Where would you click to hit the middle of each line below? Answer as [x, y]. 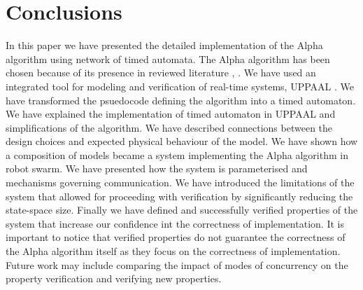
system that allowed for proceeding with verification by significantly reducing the [179, 196]
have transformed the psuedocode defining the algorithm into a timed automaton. [181, 100]
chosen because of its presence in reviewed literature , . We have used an [161, 72]
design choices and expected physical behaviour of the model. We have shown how [182, 141]
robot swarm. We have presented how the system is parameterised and [157, 168]
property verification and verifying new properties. [114, 278]
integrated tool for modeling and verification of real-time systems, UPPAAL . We [180, 86]
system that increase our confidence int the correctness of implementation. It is [175, 223]
